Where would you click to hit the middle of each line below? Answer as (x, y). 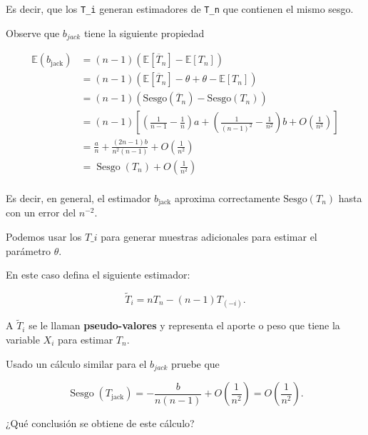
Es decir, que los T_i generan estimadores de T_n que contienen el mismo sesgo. (180, 9)
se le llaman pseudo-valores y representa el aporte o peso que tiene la (184, 325)
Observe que (33, 32)
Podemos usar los (44, 236)
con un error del (41, 212)
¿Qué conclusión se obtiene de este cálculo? (100, 423)
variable (23, 339)
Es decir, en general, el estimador (78, 197)
